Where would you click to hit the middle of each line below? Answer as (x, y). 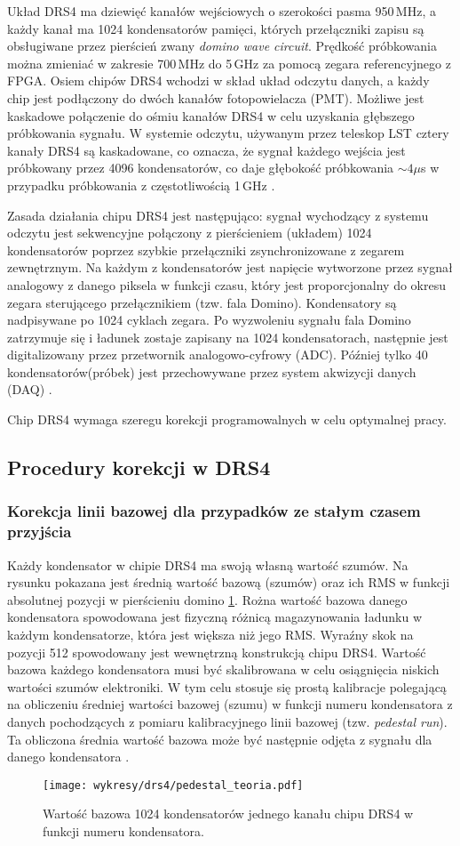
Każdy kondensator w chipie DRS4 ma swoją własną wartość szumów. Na (208, 564)
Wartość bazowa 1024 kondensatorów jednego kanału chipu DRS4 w (228, 814)
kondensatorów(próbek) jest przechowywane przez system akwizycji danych (212, 371)
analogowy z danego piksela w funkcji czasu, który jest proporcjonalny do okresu (226, 284)
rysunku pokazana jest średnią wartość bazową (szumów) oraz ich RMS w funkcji (229, 582)
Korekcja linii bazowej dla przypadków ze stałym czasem (214, 511)
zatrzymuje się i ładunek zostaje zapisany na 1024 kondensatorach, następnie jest (228, 337)
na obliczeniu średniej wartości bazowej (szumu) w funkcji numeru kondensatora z (230, 704)
